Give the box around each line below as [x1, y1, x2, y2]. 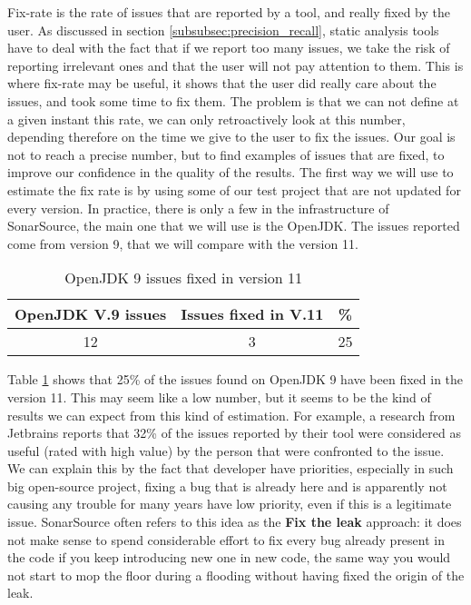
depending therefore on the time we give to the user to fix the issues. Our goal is [7, 127, 456, 146]
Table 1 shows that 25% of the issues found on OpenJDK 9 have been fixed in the [7, 370, 464, 389]
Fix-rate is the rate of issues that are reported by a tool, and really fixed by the [7, 3, 451, 21]
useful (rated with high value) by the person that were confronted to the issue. [7, 441, 445, 460]
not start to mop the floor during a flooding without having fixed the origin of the [7, 565, 465, 584]
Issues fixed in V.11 [181, 303, 324, 325]
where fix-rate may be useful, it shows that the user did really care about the [7, 74, 437, 93]
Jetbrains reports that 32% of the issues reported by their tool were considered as [7, 423, 461, 442]
